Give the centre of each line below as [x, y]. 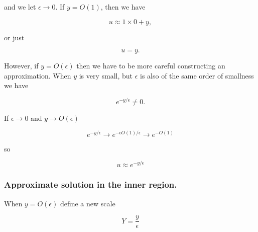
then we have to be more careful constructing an [151, 66]
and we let [20, 7]
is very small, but [106, 75]
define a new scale [88, 203]
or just [14, 37]
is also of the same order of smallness [197, 75]
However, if [21, 66]
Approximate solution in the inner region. [91, 184]
